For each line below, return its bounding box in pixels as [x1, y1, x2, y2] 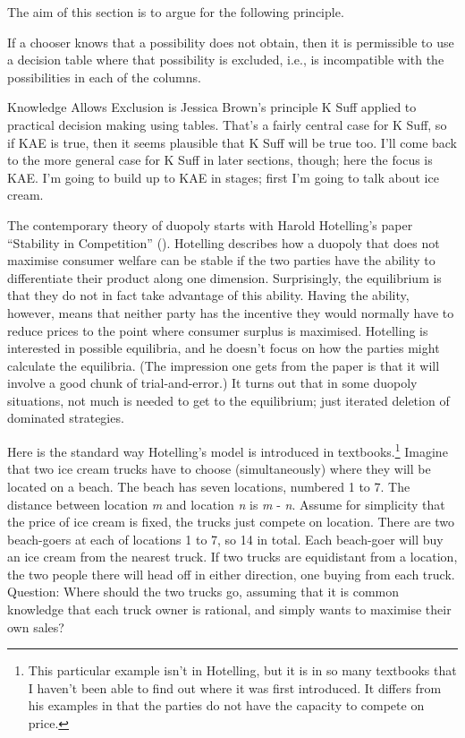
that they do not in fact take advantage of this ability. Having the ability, [7, 286, 410, 305]
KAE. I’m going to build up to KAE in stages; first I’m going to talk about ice [7, 167, 439, 186]
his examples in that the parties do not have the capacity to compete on [28, 696, 425, 715]
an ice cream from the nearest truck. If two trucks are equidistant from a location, [7, 547, 458, 566]
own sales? [7, 617, 64, 636]
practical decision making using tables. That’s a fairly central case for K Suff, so [7, 115, 447, 133]
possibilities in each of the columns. [7, 67, 201, 86]
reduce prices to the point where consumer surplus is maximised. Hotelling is [7, 321, 428, 339]
